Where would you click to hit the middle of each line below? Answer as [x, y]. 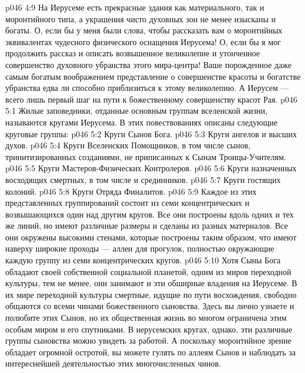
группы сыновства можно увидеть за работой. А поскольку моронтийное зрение [148, 340]
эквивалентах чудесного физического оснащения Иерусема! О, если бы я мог [143, 41]
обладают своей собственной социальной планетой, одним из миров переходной [148, 271]
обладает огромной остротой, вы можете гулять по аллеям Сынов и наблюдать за [150, 352]
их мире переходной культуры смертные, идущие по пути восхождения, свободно [151, 294]
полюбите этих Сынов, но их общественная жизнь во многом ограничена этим [146, 318]
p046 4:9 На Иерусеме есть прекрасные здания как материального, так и [135, 7]
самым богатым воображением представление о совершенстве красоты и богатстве [153, 76]
